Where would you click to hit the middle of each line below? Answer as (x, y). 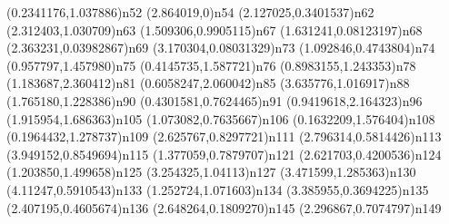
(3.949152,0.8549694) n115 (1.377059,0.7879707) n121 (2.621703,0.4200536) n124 (224, 154)
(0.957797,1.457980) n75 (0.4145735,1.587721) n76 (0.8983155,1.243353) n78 (211, 65)
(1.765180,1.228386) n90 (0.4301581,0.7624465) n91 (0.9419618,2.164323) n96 (215, 100)
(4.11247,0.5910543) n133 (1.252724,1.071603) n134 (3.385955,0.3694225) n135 (218, 189)
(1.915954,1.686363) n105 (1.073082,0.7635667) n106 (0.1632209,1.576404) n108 (221, 118)
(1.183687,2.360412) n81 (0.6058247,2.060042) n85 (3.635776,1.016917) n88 (208, 83)
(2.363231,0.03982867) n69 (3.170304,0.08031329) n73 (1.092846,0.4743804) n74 (221, 48)
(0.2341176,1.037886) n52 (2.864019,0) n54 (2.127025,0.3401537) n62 (190, 12)
